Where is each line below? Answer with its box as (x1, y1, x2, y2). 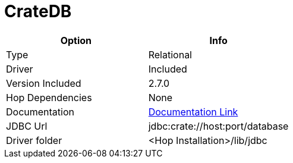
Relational (148, 48, 192, 61)
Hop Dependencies (6, 91, 92, 104)
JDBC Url (6, 120, 48, 132)
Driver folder (6, 134, 62, 146)
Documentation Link (148, 105, 238, 118)
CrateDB (4, 1, 72, 21)
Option (60, 34, 92, 46)
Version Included (6, 77, 81, 89)
